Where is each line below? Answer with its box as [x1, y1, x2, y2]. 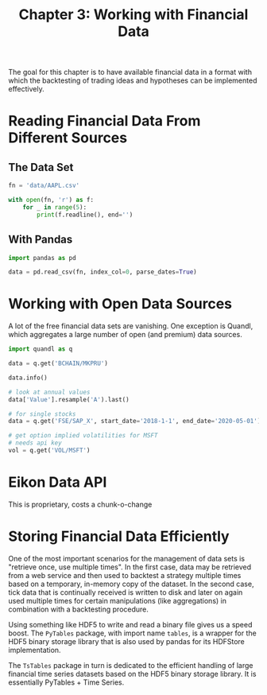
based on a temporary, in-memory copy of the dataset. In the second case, [8, 579, 254, 588]
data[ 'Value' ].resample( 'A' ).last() [8, 395, 130, 403]
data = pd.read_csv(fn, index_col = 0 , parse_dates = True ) [8, 268, 197, 276]
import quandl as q [8, 345, 73, 353]
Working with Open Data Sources [8, 295, 233, 313]
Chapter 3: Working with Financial [18, 6, 249, 24]
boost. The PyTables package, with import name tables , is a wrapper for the [8, 628, 257, 638]
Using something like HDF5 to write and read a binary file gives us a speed [8, 619, 253, 629]
